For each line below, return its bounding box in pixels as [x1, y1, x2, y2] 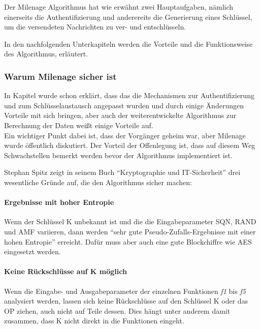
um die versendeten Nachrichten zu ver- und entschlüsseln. [4, 21, 186, 32]
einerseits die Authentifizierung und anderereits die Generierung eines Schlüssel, [4, 11, 252, 22]
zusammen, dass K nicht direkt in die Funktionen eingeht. [4, 315, 184, 326]
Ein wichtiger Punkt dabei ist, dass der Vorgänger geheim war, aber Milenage [4, 130, 246, 140]
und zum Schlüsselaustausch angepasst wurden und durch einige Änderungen [4, 100, 244, 110]
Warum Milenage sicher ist [4, 70, 117, 82]
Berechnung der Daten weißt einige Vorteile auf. [4, 119, 153, 130]
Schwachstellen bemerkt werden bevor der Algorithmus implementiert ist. [4, 149, 233, 160]
